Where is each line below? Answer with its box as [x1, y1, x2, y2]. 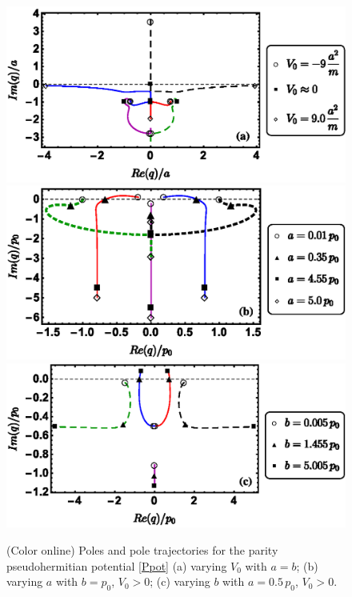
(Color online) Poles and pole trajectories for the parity [6, 541, 278, 558]
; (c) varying [150, 573, 210, 590]
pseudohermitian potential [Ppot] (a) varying [6, 557, 227, 574]
